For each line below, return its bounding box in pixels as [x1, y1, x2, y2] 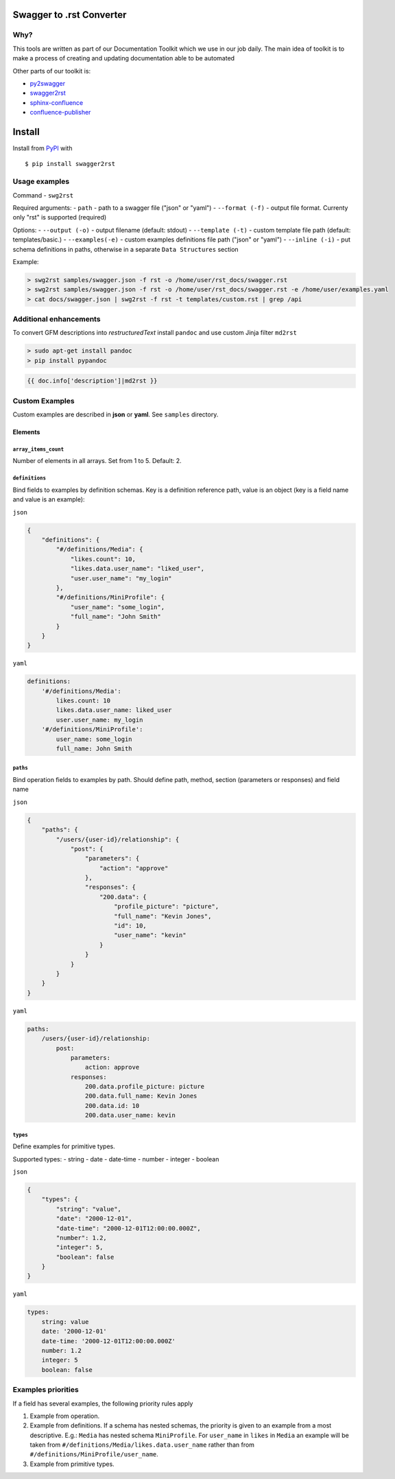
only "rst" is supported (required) [12, 213, 107, 222]
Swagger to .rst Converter [12, 9, 127, 21]
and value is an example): [12, 495, 85, 504]
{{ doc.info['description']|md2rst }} [27, 377, 158, 385]
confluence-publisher [29, 108, 91, 117]
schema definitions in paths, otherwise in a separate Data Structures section [12, 245, 239, 253]
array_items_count [12, 446, 64, 453]
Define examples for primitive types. [12, 1142, 116, 1150]
